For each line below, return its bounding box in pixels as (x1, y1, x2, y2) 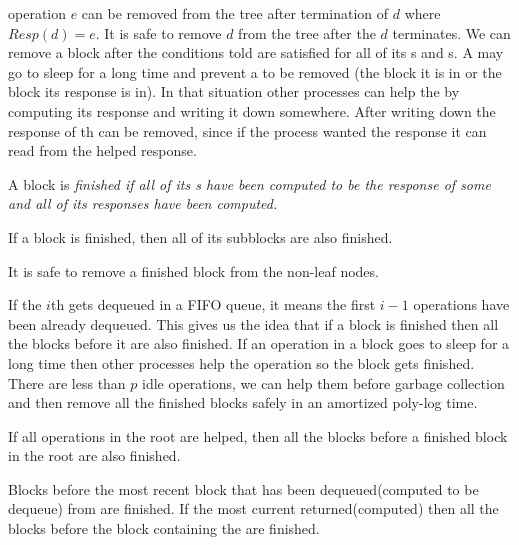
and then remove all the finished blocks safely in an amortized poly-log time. (8, 392, 478, 413)
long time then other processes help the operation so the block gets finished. (8, 352, 475, 373)
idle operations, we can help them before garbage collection (142, 372, 505, 393)
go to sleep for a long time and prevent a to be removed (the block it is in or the (8, 61, 502, 82)
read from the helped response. (8, 140, 197, 161)
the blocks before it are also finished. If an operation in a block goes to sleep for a (8, 333, 510, 354)
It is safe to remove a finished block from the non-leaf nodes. (8, 260, 379, 281)
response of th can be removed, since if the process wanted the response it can (8, 120, 487, 141)
